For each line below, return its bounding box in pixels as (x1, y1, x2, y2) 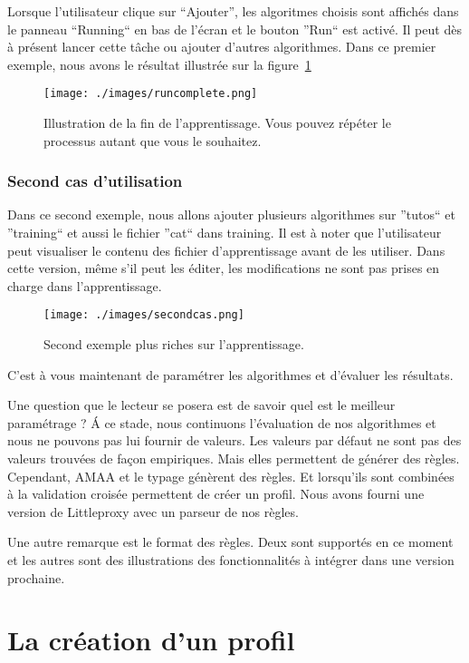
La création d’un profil (7, 621, 295, 658)
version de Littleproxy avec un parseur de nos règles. (7, 502, 299, 521)
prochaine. (7, 568, 65, 587)
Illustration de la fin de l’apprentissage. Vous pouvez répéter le (43, 113, 391, 132)
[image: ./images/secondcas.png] (43, 308, 244, 322)
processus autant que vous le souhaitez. (43, 131, 262, 150)
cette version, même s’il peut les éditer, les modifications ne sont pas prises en (7, 258, 440, 278)
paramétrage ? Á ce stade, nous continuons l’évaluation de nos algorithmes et (7, 413, 436, 432)
